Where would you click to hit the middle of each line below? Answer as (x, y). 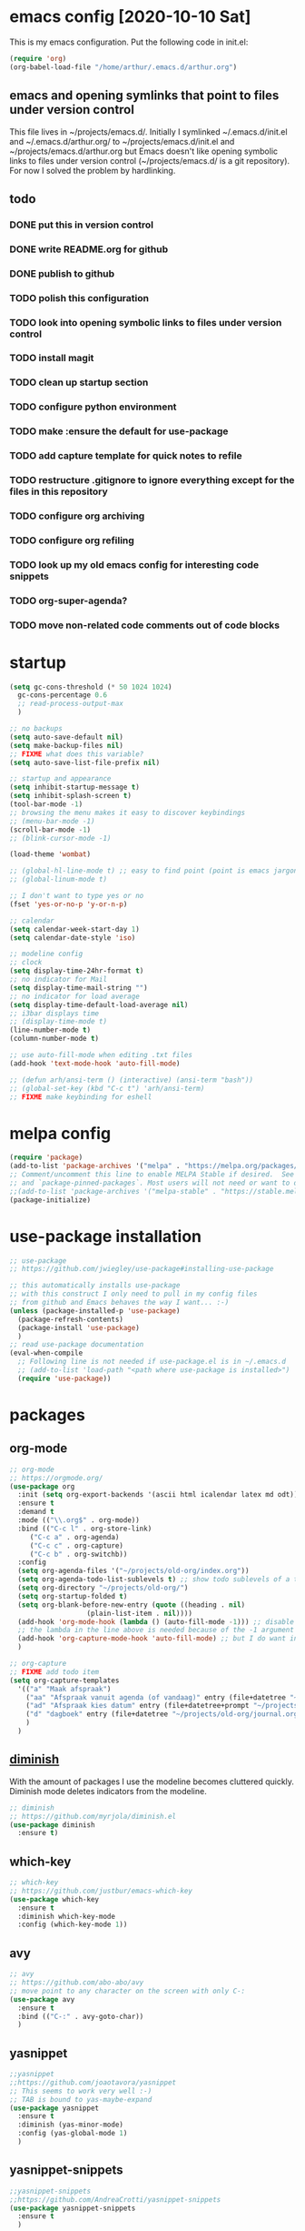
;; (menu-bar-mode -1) (52, 821)
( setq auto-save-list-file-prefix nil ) (85, 762)
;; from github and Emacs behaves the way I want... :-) (119, 1303)
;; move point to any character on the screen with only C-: (128, 1991)
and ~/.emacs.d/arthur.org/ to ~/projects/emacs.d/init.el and (122, 141)
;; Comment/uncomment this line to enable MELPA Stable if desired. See (152, 1175)
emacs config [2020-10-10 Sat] (130, 17)
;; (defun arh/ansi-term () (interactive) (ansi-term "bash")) (132, 1080)
